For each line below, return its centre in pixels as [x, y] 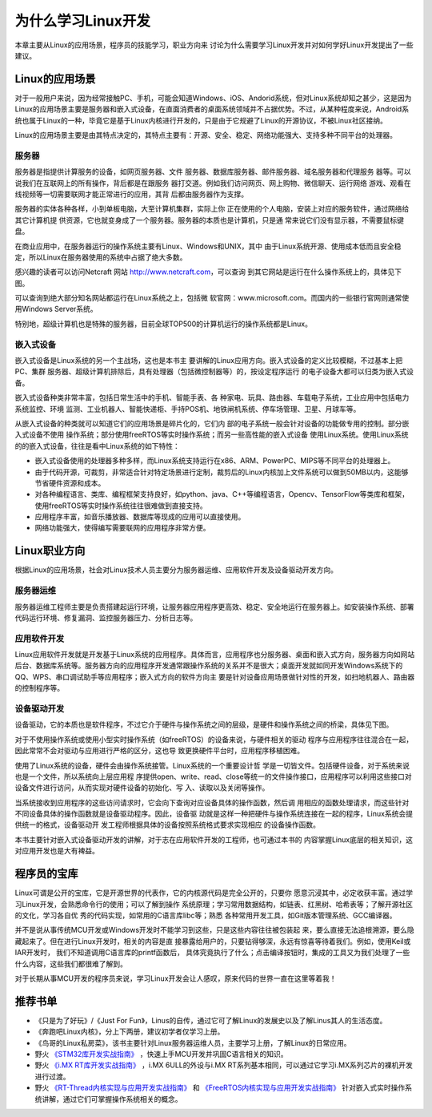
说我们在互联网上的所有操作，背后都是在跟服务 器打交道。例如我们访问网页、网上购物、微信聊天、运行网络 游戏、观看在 [213, 183]
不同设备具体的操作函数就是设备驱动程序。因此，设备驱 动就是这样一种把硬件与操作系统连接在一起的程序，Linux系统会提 [214, 814]
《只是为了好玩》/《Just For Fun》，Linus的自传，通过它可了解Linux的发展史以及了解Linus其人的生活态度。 [211, 1020]
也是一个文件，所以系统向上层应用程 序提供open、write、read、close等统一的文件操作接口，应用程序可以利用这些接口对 [213, 776]
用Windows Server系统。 [56, 309]
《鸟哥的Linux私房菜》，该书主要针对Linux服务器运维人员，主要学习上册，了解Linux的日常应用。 [193, 1042]
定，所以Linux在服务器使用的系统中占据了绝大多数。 [101, 257]
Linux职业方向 [50, 551]
